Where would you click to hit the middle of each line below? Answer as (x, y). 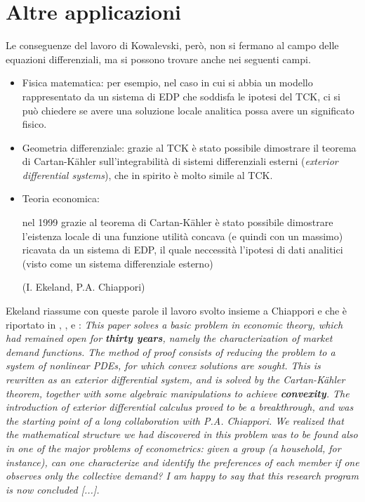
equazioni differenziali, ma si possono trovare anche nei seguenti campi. (158, 59)
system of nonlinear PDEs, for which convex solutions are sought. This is (163, 365)
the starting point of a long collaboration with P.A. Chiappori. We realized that (175, 420)
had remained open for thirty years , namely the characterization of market (169, 338)
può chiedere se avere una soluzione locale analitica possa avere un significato (188, 110)
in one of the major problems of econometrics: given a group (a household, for (173, 448)
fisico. (34, 124)
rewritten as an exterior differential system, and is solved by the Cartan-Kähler (175, 379)
